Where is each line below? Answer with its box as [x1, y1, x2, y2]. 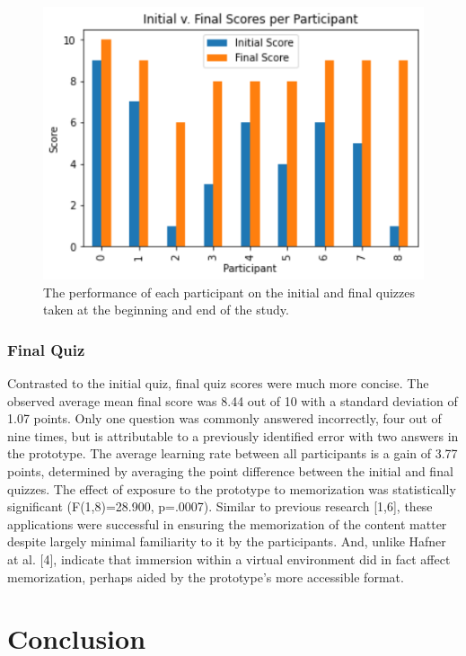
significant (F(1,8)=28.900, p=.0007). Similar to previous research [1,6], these [7, 497, 433, 516]
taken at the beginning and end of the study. [43, 300, 289, 319]
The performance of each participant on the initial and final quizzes [43, 282, 415, 301]
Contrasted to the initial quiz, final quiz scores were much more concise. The [7, 374, 429, 393]
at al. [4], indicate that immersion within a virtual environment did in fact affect [7, 550, 451, 569]
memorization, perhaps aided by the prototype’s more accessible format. [7, 567, 404, 586]
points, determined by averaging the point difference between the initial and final [7, 462, 453, 481]
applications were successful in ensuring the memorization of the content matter [7, 514, 447, 533]
